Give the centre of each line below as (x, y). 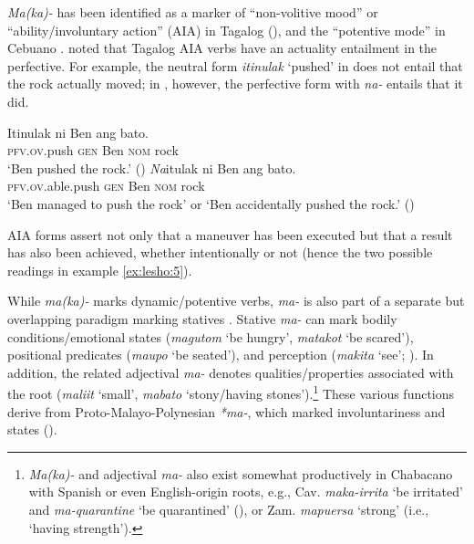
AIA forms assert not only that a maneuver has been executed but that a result (230, 234)
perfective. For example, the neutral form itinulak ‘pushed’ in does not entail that (235, 65)
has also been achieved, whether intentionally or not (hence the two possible (220, 252)
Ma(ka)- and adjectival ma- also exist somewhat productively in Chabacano (241, 473)
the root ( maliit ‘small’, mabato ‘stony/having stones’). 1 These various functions (231, 392)
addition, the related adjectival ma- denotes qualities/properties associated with (231, 372)
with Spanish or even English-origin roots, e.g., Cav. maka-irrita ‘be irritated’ (246, 492)
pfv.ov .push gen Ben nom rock (93, 150)
